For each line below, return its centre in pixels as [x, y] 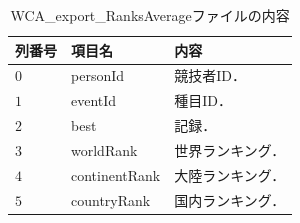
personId [98, 75]
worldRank [104, 149]
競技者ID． [210, 75]
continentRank [116, 174]
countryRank [111, 199]
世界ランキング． [230, 149]
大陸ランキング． [230, 174]
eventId [94, 100]
